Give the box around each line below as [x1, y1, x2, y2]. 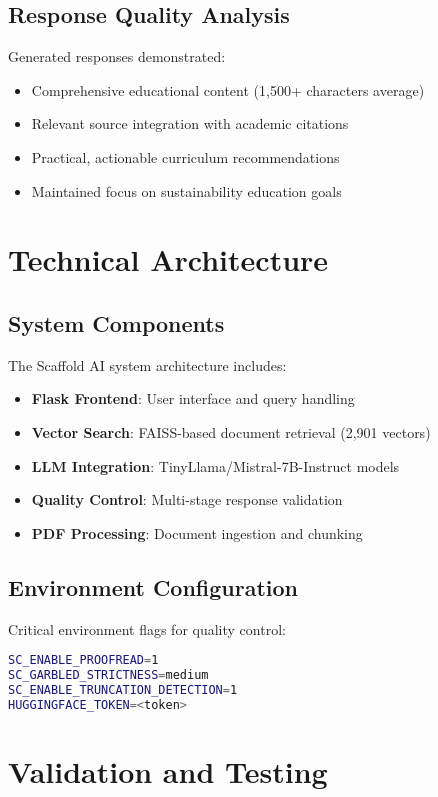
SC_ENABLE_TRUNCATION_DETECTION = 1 [8, 682, 238, 697]
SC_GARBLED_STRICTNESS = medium [8, 667, 209, 682]
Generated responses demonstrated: [8, 46, 226, 67]
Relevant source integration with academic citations [31, 113, 349, 134]
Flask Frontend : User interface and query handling [31, 388, 355, 409]
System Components [8, 307, 225, 338]
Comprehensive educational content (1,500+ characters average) [31, 79, 425, 100]
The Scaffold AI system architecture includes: [8, 354, 287, 375]
